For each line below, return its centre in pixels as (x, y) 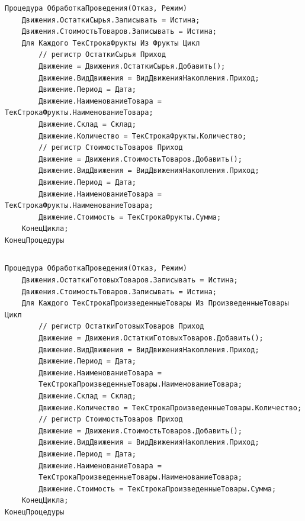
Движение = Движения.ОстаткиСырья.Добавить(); (132, 66)
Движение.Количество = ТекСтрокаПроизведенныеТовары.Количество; (170, 408)
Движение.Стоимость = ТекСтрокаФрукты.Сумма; (130, 217)
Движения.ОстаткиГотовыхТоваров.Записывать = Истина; (130, 280)
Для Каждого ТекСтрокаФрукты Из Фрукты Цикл (111, 43)
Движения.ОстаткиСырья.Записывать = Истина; (111, 20)
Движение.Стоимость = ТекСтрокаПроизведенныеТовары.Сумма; (158, 489)
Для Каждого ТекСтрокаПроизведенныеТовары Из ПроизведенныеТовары (155, 303)
